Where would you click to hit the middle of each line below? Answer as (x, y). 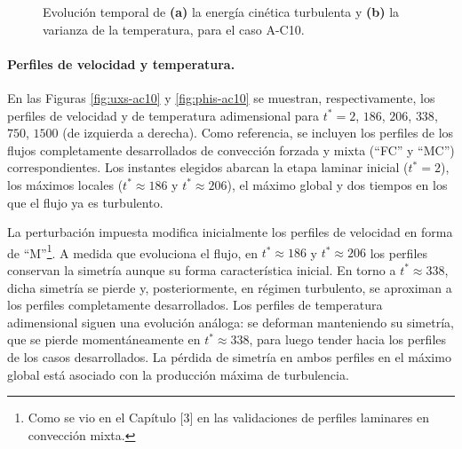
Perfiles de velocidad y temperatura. (121, 63)
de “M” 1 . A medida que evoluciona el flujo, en (132, 251)
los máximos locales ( (65, 184)
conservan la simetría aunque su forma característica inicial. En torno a (202, 269)
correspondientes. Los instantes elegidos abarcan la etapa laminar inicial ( (208, 167)
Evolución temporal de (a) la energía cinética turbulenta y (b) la (221, 12)
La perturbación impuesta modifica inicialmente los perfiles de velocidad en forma (230, 232)
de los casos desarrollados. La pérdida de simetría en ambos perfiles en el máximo (229, 356)
